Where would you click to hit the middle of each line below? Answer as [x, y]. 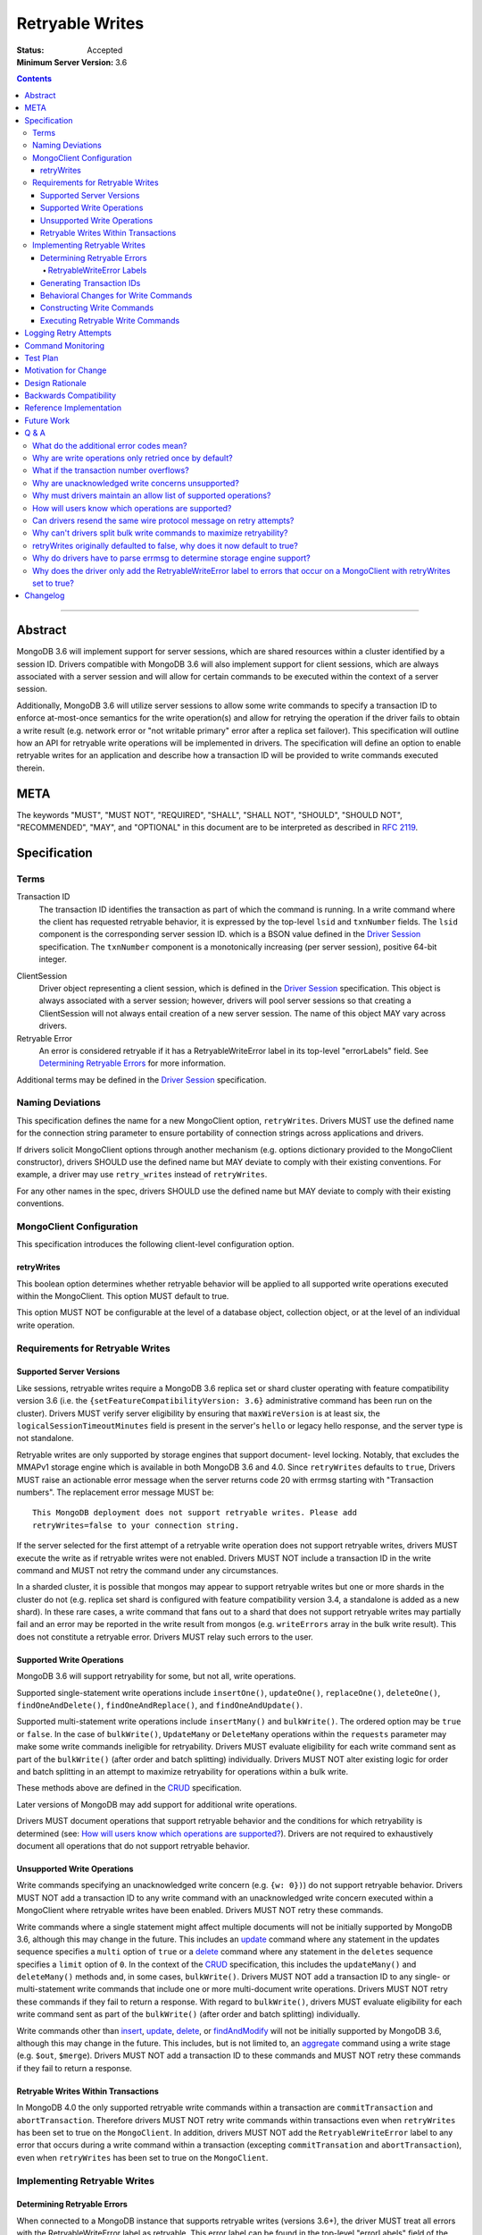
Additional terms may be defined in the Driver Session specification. [141, 1080]
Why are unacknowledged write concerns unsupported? [136, 483]
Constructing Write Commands [97, 308]
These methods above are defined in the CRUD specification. [129, 1788]
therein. [30, 768]
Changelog [45, 595]
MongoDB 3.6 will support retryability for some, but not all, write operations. [156, 1676]
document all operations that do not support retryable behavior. [133, 1845]
